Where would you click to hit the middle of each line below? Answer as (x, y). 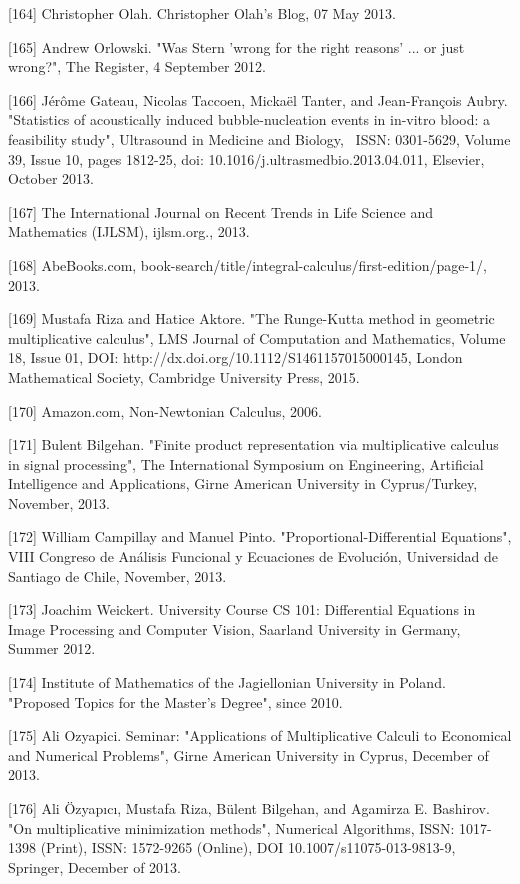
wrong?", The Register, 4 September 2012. (137, 66)
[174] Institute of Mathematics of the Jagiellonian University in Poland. (227, 682)
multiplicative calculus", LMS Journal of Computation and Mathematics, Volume (257, 337)
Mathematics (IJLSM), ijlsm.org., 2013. (129, 231)
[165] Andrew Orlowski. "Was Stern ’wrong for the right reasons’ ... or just (236, 46)
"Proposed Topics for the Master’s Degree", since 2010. (175, 701)
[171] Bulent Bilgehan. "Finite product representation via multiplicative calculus (253, 444)
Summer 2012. (52, 648)
